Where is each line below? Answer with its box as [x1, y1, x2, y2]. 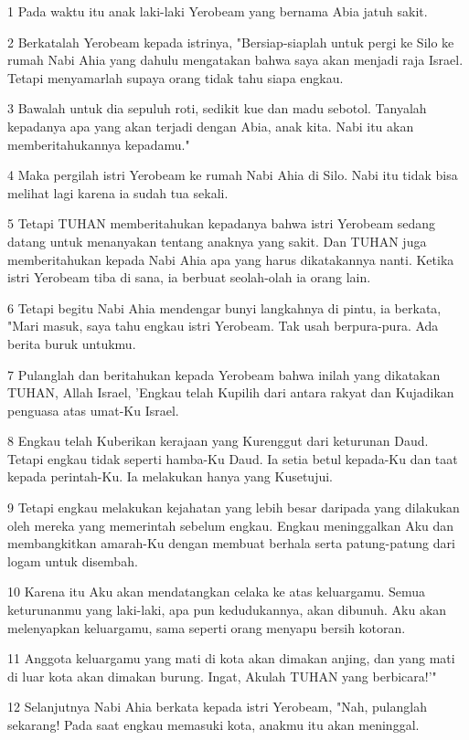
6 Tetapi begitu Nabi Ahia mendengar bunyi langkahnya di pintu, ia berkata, [7, 298, 442, 317]
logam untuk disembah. [7, 551, 138, 570]
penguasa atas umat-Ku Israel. [7, 400, 179, 419]
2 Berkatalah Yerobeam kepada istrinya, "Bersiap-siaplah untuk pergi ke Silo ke [7, 32, 454, 51]
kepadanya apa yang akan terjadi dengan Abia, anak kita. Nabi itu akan [7, 116, 414, 135]
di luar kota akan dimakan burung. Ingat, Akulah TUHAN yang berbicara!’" [7, 666, 437, 685]
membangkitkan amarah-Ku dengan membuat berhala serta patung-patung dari [7, 534, 455, 553]
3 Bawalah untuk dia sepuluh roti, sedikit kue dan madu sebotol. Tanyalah [7, 99, 427, 118]
